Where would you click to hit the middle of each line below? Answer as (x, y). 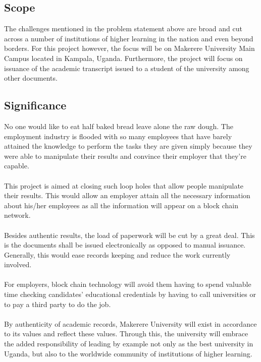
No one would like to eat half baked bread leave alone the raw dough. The (119, 126)
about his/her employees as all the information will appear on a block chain (121, 205)
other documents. (31, 78)
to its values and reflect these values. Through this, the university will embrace (126, 334)
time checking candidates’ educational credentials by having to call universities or (130, 294)
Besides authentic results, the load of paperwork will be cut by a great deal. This (129, 235)
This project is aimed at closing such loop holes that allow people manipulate (124, 185)
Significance (35, 105)
